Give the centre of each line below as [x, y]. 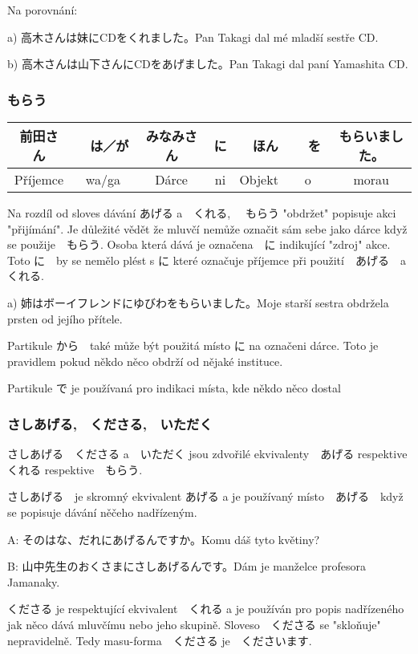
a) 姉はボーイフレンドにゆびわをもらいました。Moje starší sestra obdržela [198, 302]
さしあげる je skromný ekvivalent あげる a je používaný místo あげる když [205, 496]
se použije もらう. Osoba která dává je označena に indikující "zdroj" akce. [199, 244]
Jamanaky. [34, 581]
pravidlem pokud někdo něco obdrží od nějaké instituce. [145, 361]
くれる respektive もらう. [75, 469]
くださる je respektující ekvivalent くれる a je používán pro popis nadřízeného [206, 609]
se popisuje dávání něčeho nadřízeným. [102, 512]
